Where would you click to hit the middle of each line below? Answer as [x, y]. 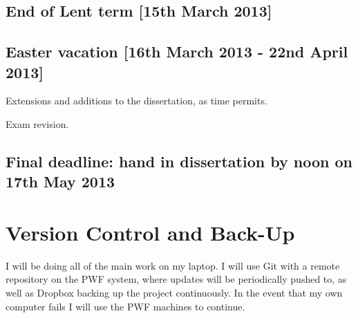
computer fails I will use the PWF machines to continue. [125, 306]
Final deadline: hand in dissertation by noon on [179, 161]
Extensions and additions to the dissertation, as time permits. [136, 101]
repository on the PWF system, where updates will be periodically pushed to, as [176, 279]
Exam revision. [37, 123]
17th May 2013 [60, 181]
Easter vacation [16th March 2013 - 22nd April [177, 52]
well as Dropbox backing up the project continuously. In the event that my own [174, 293]
